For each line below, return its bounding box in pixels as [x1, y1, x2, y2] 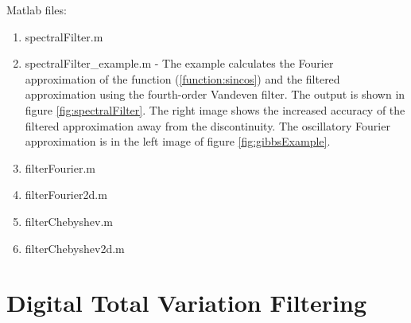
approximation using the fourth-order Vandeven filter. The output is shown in [25, 86, 405, 103]
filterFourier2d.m [25, 186, 107, 203]
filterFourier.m [25, 159, 96, 176]
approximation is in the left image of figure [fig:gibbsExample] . [25, 133, 331, 150]
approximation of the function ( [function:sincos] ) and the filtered [25, 70, 340, 87]
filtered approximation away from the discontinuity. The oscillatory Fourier [25, 117, 390, 134]
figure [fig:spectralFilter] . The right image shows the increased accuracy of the [25, 101, 405, 118]
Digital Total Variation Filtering [6, 286, 367, 319]
